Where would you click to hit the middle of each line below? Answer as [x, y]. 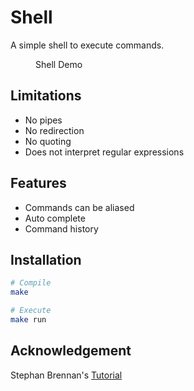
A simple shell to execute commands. [87, 45]
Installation [46, 259]
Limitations [46, 96]
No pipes [43, 120]
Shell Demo [59, 64]
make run [28, 320]
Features [38, 183]
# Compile [31, 283]
